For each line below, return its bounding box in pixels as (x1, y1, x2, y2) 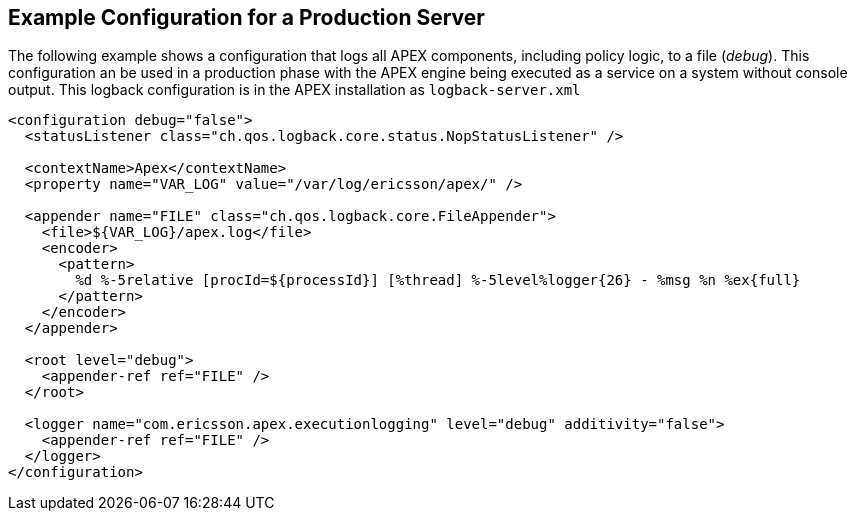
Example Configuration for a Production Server (8, 5, 485, 30)
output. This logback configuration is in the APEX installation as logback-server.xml (8, 81, 581, 99)
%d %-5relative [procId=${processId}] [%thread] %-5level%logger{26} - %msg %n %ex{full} (75, 272, 801, 289)
